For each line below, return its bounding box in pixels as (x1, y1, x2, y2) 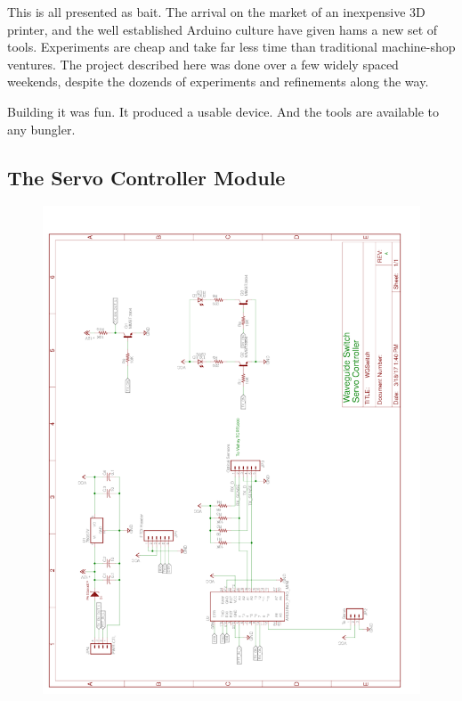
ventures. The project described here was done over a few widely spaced (7, 54, 399, 73)
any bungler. (7, 119, 76, 138)
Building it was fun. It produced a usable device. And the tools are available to (7, 102, 440, 120)
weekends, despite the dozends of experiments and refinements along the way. (7, 72, 429, 91)
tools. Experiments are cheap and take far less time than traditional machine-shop (7, 37, 456, 56)
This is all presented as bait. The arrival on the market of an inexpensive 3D (7, 3, 426, 20)
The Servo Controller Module (7, 163, 286, 191)
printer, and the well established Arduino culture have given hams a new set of (7, 20, 438, 38)
